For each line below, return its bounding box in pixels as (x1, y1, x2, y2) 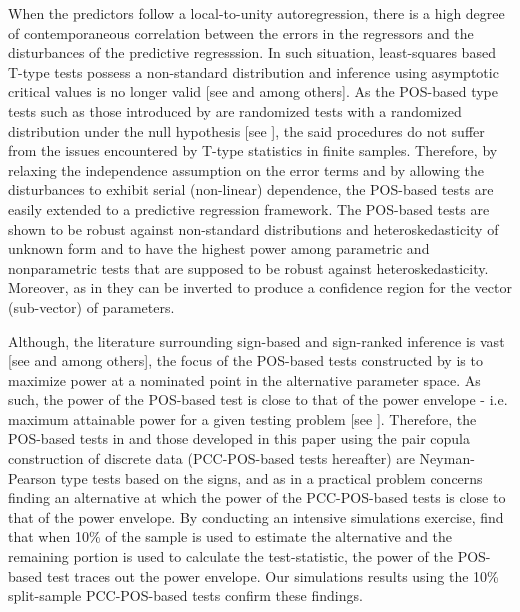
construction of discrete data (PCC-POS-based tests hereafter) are (8, 448, 415, 469)
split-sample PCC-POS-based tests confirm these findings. (8, 585, 363, 606)
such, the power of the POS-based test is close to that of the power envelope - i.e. (8, 389, 508, 410)
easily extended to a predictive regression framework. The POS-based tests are (8, 198, 490, 219)
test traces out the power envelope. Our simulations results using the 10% (46, 565, 499, 586)
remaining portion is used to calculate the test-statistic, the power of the (8, 546, 453, 567)
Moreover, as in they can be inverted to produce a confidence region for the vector (8, 277, 512, 298)
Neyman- (419, 448, 475, 469)
